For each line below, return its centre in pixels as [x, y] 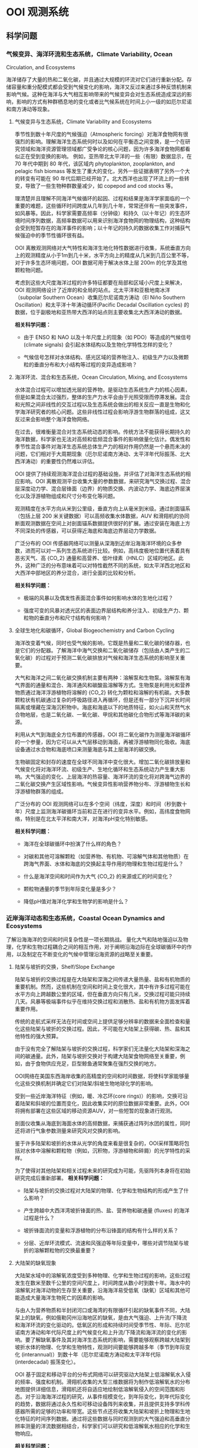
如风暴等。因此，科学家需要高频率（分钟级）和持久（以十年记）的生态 [100, 213]
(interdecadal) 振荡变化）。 [47, 1362]
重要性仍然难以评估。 [72, 461]
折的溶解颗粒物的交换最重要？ [60, 1251]
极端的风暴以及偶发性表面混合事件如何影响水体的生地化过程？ [98, 598]
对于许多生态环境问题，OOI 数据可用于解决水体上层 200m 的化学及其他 [101, 262]
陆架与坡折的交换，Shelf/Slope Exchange [65, 967]
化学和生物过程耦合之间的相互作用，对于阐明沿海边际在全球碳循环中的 [101, 947]
